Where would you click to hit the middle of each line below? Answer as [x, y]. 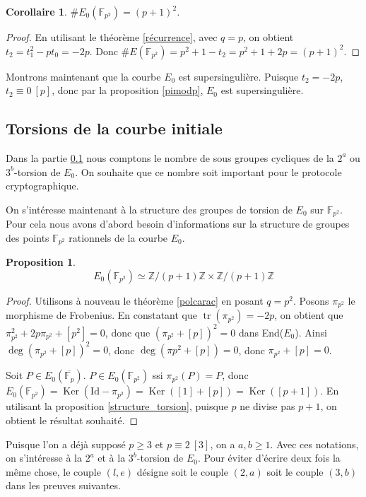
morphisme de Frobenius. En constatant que [101, 315]
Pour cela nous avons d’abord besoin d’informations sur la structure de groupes [178, 224]
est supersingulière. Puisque [238, 76]
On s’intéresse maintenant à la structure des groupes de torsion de [149, 209]
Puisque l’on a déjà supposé [66, 444]
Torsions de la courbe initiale [114, 128]
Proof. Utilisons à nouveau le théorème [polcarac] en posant [135, 300]
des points [28, 237]
